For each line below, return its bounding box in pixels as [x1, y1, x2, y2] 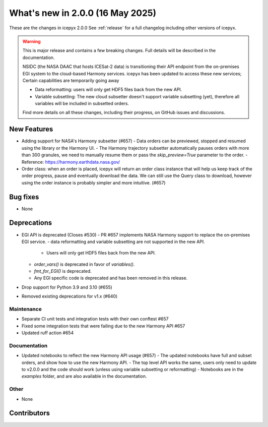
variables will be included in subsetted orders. [35, 101, 129, 107]
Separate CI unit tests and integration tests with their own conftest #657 [21, 316, 169, 322]
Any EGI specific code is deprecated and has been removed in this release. [34, 275, 188, 281]
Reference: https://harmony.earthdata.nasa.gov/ [21, 159, 120, 165]
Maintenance [9, 305, 42, 312]
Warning [22, 38, 41, 44]
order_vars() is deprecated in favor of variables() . [34, 261, 135, 267]
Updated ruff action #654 [21, 330, 74, 336]
